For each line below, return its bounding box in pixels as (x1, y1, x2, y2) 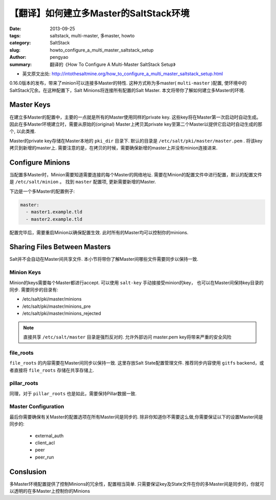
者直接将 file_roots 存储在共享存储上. (9, 367, 95, 373)
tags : (9, 32, 21, 38)
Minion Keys (9, 269, 41, 276)
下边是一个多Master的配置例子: (9, 188, 75, 194)
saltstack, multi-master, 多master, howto (50, 32, 135, 38)
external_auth (35, 433, 64, 439)
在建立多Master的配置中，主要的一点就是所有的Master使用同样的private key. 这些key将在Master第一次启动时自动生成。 (9, 114, 261, 120)
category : (9, 40, 31, 46)
